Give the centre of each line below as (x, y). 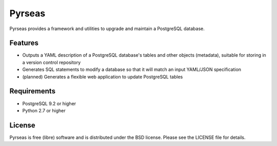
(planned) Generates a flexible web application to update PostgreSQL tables (103, 77)
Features (24, 43)
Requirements (33, 91)
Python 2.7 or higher (44, 110)
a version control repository (52, 62)
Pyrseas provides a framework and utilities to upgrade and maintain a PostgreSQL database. (107, 29)
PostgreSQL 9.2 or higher (49, 103)
